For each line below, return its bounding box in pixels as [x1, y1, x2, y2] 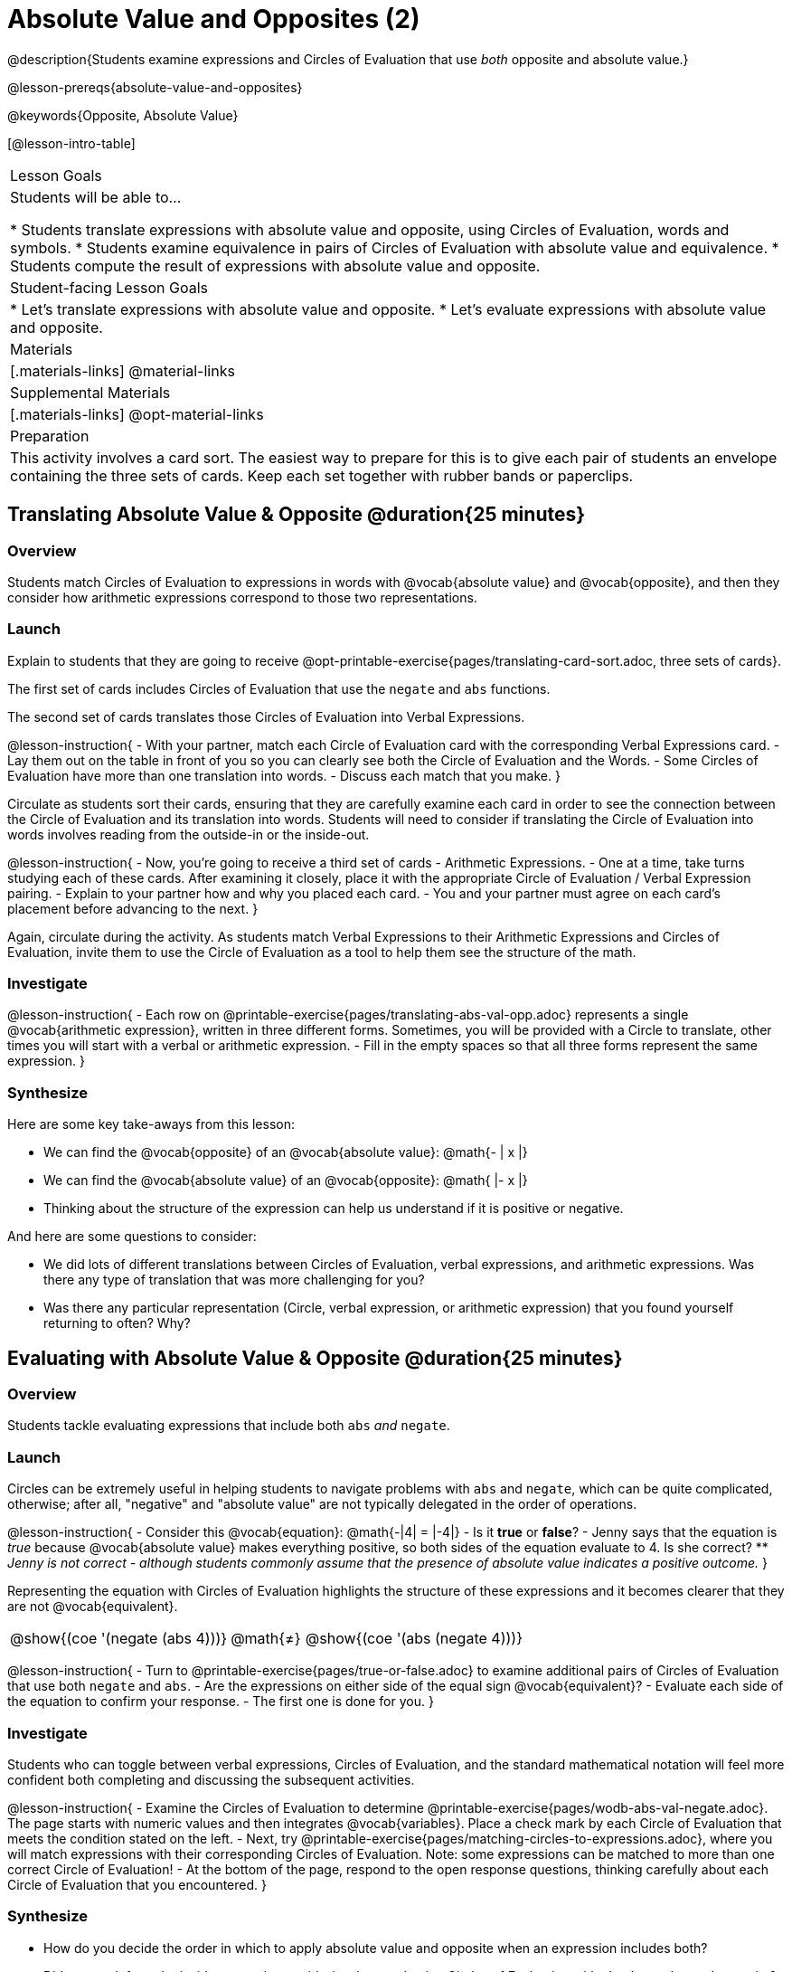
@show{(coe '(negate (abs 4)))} [10, 1629, 228, 1648]
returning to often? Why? [43, 1315, 191, 1332]
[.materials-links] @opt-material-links [10, 404, 264, 423]
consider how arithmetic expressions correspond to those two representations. [7, 589, 477, 605]
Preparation [10, 426, 90, 445]
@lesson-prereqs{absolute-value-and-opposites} [7, 79, 303, 95]
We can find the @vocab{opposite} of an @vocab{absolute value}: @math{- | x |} [43, 1144, 528, 1161]
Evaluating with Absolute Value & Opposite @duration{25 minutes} [7, 1346, 623, 1370]
